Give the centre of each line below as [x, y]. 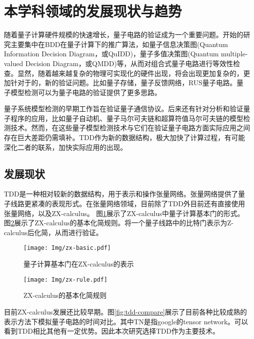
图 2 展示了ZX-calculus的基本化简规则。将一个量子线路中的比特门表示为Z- [119, 223]
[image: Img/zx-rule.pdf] [65, 279]
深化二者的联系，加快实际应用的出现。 [65, 147]
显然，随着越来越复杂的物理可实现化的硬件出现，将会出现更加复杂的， [130, 73]
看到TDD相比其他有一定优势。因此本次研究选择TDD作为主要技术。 [112, 331]
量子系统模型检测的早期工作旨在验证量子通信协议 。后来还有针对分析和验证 [124, 109]
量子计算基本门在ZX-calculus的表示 [79, 264]
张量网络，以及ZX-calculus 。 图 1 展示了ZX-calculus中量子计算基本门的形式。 [124, 213]
